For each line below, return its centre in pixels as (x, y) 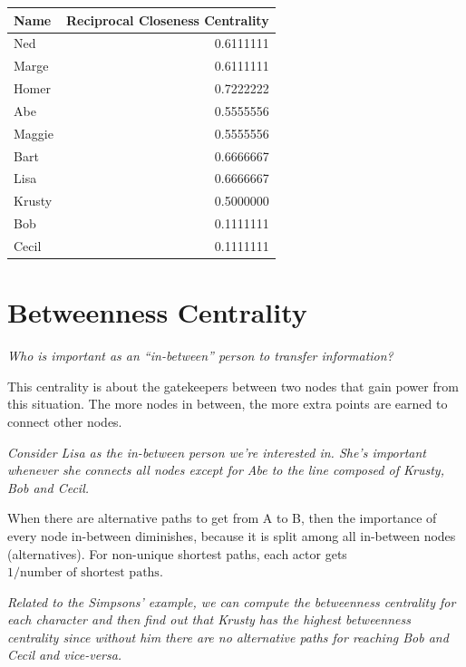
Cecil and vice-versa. (65, 655)
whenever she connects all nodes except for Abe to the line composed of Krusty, (226, 470)
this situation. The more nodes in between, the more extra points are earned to (228, 404)
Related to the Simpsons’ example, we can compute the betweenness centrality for (232, 601)
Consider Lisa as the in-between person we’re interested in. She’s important (217, 452)
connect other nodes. (65, 421)
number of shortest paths (90, 573)
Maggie (34, 133)
